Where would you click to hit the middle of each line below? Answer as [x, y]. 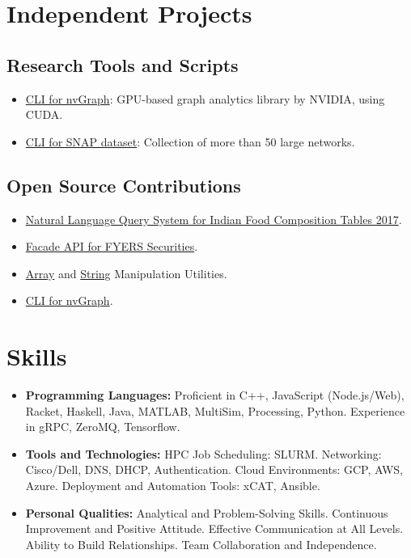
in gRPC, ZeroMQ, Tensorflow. [103, 427]
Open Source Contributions [124, 185]
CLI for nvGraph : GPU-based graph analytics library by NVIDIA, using [205, 98]
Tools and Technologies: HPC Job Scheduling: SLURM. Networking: [203, 453]
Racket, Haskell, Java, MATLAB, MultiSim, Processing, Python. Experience [215, 410]
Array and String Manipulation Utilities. [126, 273]
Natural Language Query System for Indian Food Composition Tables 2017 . [214, 219]
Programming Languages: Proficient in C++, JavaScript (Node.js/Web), [215, 395]
